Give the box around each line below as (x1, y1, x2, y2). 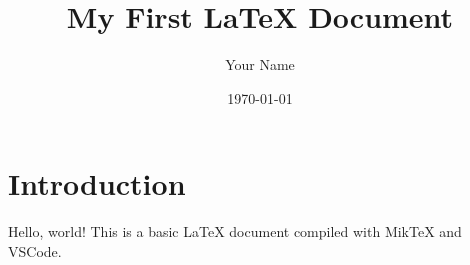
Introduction (8, 163, 186, 204)
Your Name (225, 54, 295, 75)
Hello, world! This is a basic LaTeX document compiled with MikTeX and (8, 221, 462, 242)
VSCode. (8, 240, 62, 261)
